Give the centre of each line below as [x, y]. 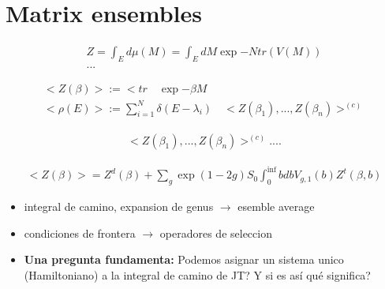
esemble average [276, 206]
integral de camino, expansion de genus [119, 206]
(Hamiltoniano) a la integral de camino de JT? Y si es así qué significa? [197, 274]
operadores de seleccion [216, 233]
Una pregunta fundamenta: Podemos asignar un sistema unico [184, 259]
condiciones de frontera [80, 233]
